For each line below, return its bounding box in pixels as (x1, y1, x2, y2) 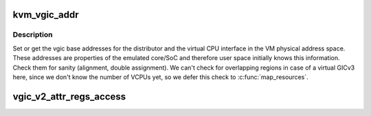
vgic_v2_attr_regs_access (12, 91, 126, 102)
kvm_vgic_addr (12, 9, 79, 20)
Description (12, 30, 53, 40)
